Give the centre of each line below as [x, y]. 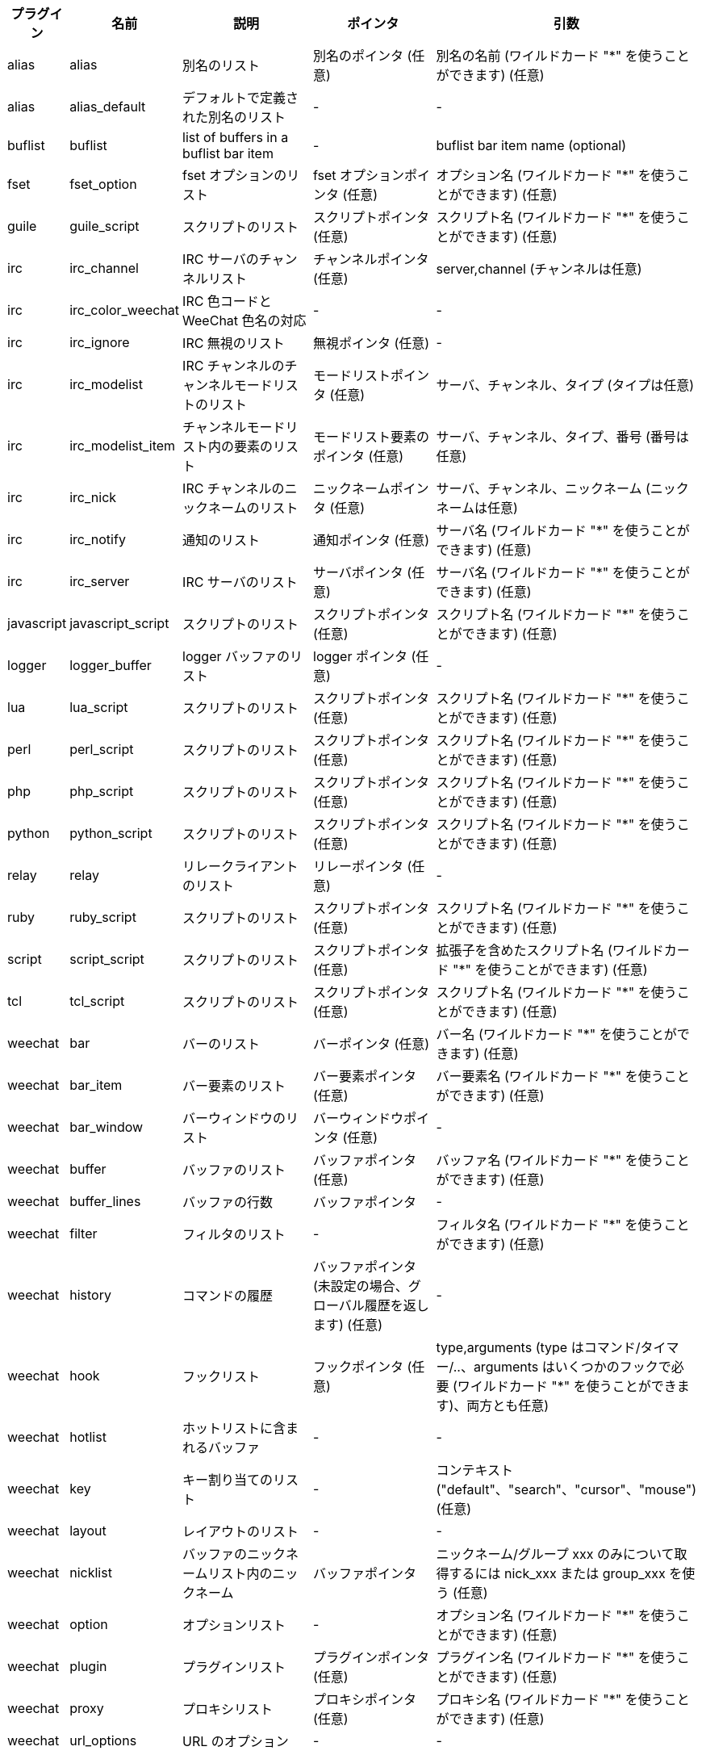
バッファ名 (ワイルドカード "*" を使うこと [563, 1160]
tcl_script [97, 1001]
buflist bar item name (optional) [531, 145]
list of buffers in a [236, 137]
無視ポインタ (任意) [372, 343]
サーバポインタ [358, 572]
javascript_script [119, 623]
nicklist [91, 1573]
